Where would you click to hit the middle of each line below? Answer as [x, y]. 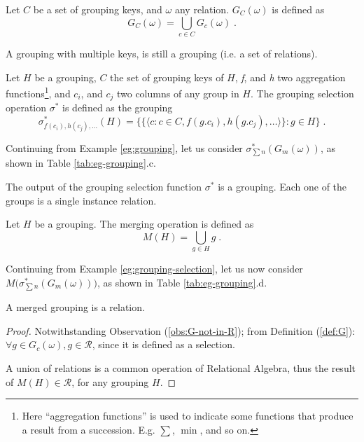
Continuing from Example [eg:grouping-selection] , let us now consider [154, 269]
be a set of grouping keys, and [98, 9]
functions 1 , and [38, 92]
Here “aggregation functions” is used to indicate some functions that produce [188, 416]
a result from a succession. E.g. [89, 429]
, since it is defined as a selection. [163, 344]
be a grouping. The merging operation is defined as [144, 224]
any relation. [202, 9]
